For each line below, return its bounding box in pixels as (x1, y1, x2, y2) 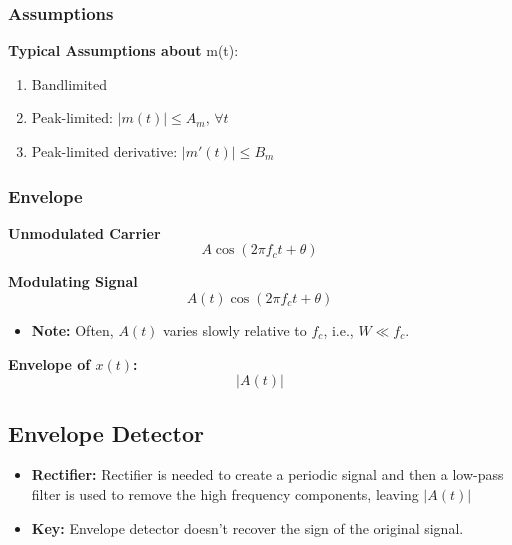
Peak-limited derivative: (31, 141, 178, 161)
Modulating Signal (8, 271, 138, 292)
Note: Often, (31, 320, 114, 340)
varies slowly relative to (163, 320, 307, 340)
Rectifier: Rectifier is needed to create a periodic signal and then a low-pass (31, 464, 504, 485)
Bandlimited (31, 73, 108, 94)
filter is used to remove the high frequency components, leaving (31, 483, 419, 504)
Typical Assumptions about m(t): (8, 40, 239, 61)
